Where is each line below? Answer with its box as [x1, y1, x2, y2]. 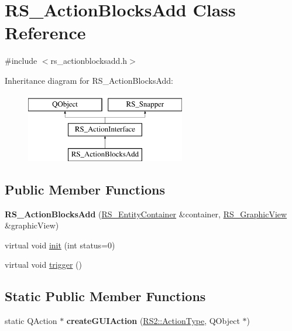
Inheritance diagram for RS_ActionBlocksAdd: [5, 74, 173, 86]
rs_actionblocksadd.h [50, 54, 128, 67]
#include [5, 54, 37, 67]
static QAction [5, 315, 57, 327]
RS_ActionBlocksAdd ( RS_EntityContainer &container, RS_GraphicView [5, 207, 287, 220]
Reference [5, 21, 86, 45]
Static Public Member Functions [5, 287, 206, 305]
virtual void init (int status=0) [5, 238, 115, 251]
